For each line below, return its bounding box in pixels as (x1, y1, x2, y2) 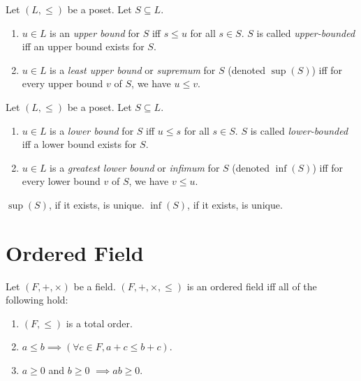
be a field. (73, 278, 116, 293)
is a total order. (66, 315, 133, 330)
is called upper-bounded (256, 25, 355, 40)
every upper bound (22, 76, 103, 91)
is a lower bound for (50, 123, 134, 137)
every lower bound (22, 174, 101, 188)
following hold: (6, 292, 68, 307)
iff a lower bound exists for (22, 137, 137, 151)
